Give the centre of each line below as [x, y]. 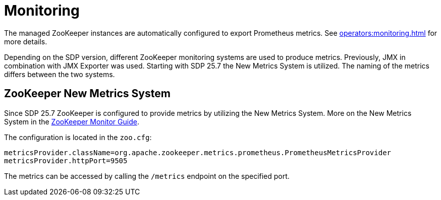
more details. [26, 41]
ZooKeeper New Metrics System [87, 94]
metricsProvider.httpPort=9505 [66, 160]
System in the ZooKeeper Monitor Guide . [72, 121]
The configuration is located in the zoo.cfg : [78, 137]
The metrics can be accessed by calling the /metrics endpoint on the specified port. [147, 176]
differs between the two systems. [60, 74]
